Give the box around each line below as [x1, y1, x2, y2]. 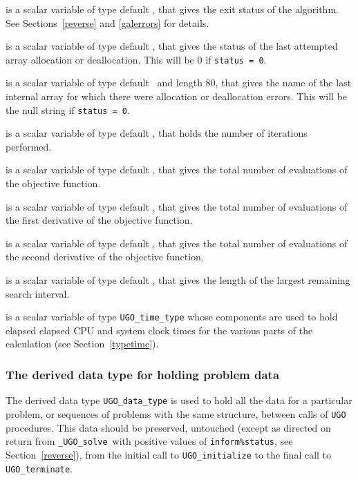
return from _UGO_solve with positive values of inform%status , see [6, 434, 293, 448]
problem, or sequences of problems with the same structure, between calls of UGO [6, 406, 346, 421]
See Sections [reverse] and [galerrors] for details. [6, 15, 209, 30]
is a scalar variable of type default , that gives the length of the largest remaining [6, 273, 350, 287]
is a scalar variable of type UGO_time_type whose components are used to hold [6, 309, 338, 324]
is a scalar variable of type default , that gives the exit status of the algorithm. [6, 2, 339, 16]
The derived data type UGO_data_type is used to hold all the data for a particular [6, 393, 352, 407]
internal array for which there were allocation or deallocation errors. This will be [6, 89, 348, 104]
